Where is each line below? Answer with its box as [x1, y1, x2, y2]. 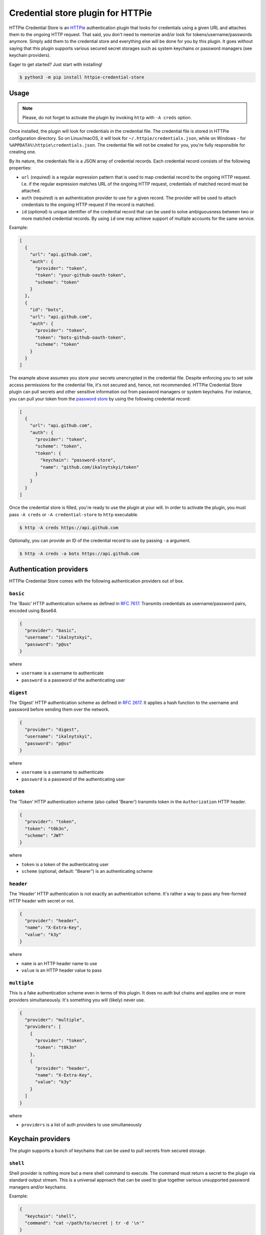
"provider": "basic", [25, 627, 77, 633]
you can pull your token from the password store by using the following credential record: [9, 396, 191, 402]
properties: [9, 165, 32, 171]
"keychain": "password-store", [40, 457, 116, 463]
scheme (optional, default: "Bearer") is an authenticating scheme [21, 868, 153, 874]
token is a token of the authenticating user [21, 861, 109, 867]
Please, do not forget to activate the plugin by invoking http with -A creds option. [22, 114, 192, 121]
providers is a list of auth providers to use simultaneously [21, 1121, 142, 1127]
